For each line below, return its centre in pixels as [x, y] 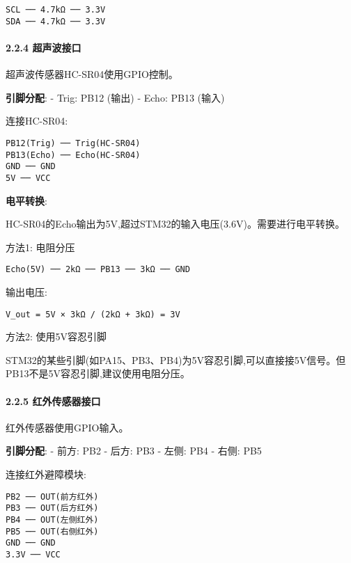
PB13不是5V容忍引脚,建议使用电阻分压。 [98, 373]
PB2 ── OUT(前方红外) [52, 497]
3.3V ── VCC [33, 554]
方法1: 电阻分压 [40, 247]
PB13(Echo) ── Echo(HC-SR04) [73, 155]
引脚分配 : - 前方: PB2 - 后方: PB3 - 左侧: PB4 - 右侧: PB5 [134, 451]
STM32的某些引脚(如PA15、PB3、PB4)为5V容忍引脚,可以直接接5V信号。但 [176, 359]
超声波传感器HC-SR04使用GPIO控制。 [92, 74]
